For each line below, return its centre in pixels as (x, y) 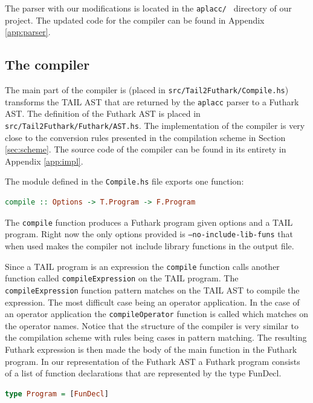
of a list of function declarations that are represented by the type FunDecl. (143, 373)
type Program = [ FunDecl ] (57, 394)
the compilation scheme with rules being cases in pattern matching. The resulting (156, 337)
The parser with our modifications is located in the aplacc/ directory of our (148, 8)
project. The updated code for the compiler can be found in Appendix (135, 20)
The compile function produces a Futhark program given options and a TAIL (149, 222)
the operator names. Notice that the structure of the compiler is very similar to (152, 325)
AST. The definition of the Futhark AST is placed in (103, 113)
